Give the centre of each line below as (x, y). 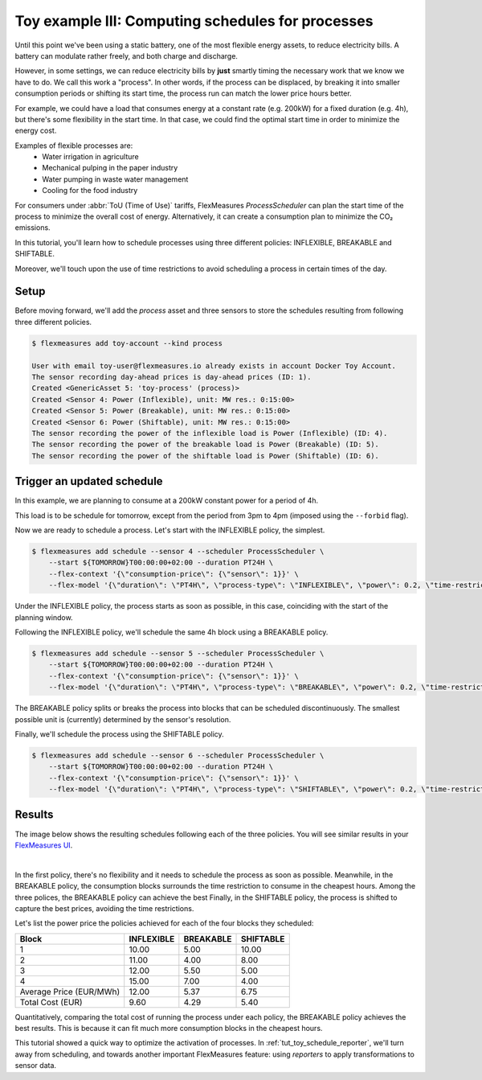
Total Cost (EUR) (51, 1002)
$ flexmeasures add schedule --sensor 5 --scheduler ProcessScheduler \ (178, 653)
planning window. (44, 617)
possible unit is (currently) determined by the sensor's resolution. (123, 719)
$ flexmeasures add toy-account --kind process (127, 343)
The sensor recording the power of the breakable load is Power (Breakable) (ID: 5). (205, 445)
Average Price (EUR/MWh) (70, 992)
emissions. (33, 228)
